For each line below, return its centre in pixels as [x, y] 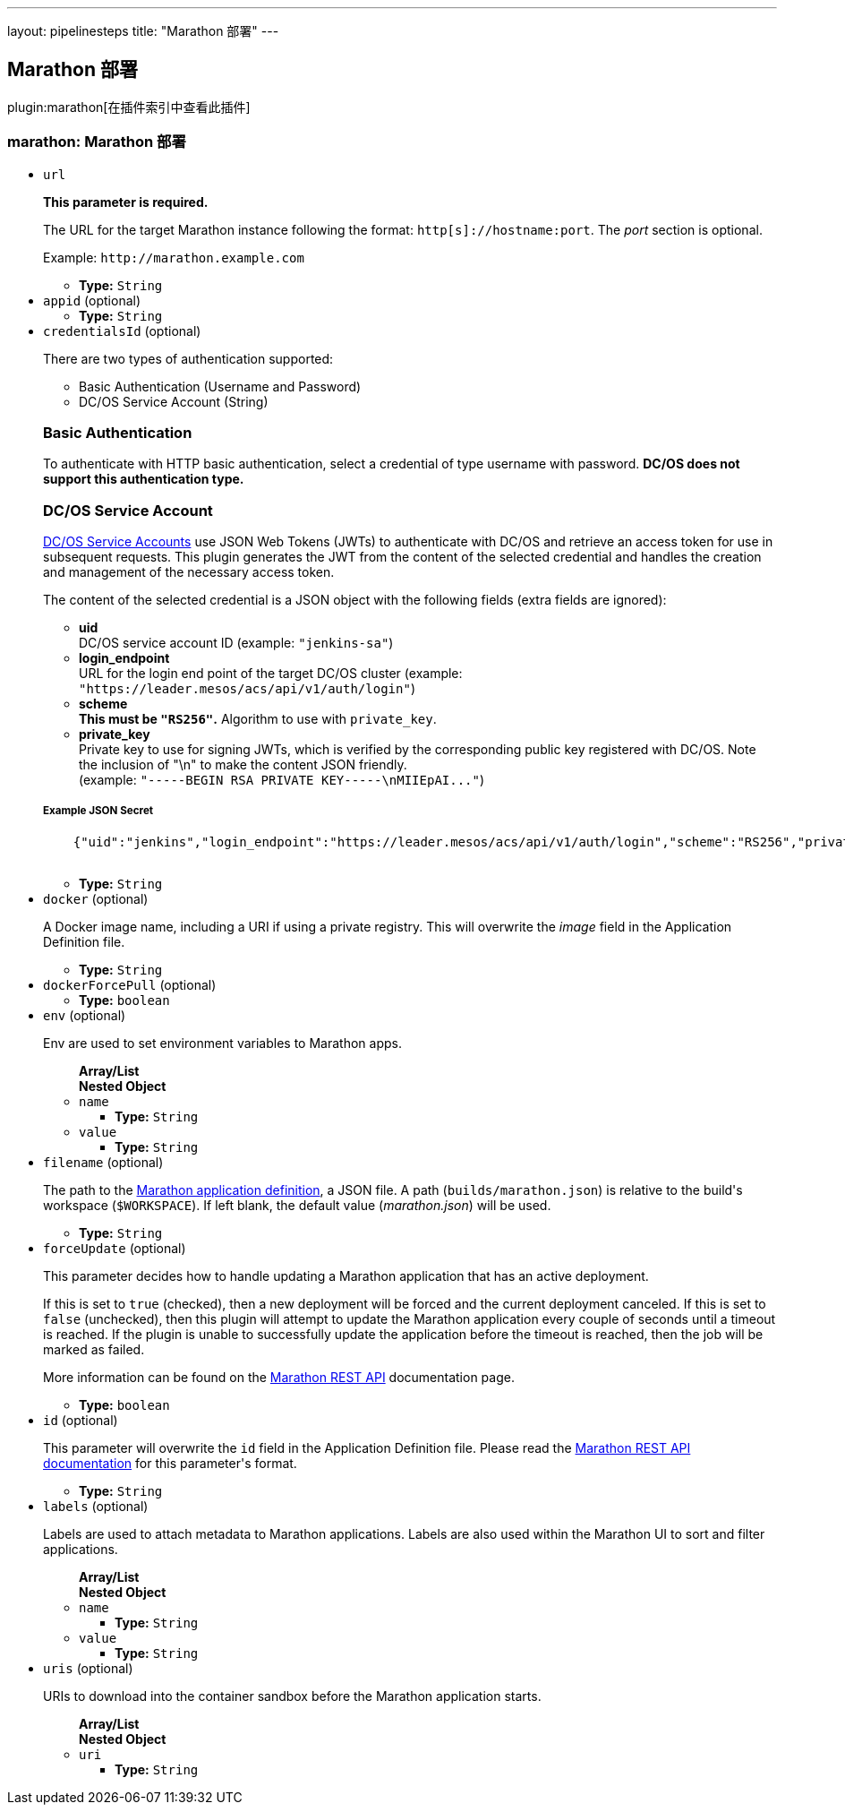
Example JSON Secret [98, 811]
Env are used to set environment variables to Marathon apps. [222, 1043]
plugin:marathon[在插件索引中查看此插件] [129, 107]
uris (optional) [88, 1668]
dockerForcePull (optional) [130, 984]
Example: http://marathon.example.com [174, 257]
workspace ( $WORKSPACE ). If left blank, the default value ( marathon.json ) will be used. [297, 1205]
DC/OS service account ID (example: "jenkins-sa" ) [236, 643]
